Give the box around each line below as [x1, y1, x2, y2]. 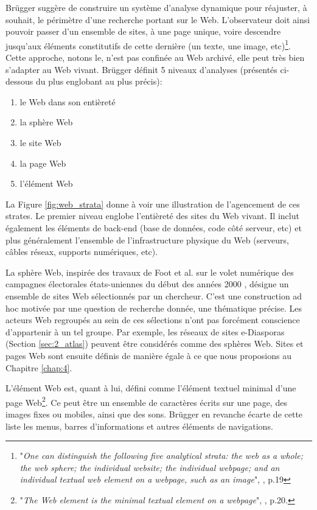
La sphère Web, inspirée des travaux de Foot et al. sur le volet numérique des [5, 265, 294, 278]
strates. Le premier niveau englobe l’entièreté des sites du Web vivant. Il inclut [5, 209, 299, 222]
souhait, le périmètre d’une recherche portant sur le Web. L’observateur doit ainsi [5, 13, 310, 26]
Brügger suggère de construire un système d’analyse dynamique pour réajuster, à [5, 1, 307, 13]
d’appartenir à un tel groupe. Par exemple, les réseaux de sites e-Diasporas [5, 325, 285, 338]
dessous [5, 75, 33, 88]
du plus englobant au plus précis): [35, 75, 162, 88]
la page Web [19, 156, 66, 169]
